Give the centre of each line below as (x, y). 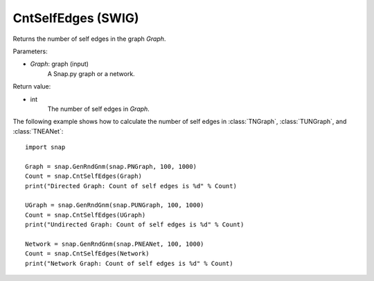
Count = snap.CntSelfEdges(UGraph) (86, 215)
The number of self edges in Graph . (99, 109)
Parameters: (30, 51)
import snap (45, 147)
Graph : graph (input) (60, 64)
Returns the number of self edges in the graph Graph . (89, 39)
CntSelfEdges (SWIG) (76, 18)
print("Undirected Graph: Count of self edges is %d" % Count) (135, 225)
